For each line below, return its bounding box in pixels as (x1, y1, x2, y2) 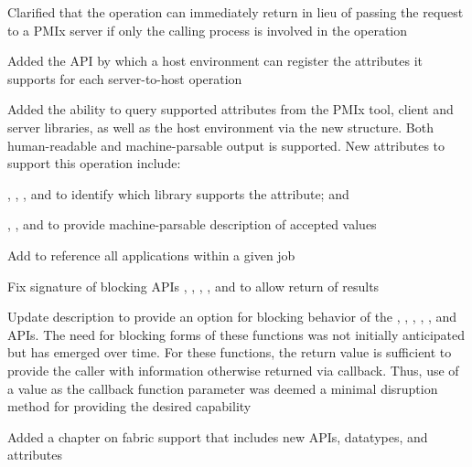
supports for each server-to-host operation (7, 69, 242, 88)
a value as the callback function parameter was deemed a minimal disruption (7, 378, 438, 398)
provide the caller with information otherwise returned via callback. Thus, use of (7, 360, 459, 379)
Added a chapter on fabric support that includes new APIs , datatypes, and (7, 427, 428, 446)
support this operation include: (7, 154, 181, 173)
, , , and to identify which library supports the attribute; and (7, 184, 349, 203)
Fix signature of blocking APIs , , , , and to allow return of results (7, 276, 380, 295)
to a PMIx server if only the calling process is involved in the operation (7, 20, 408, 39)
